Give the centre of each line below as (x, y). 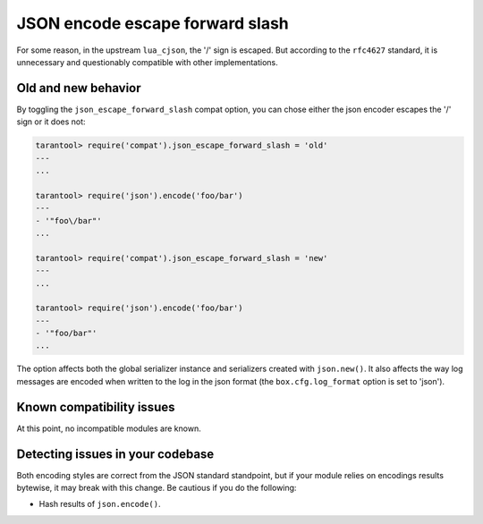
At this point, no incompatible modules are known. (109, 428)
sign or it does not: (51, 122)
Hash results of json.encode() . (100, 504)
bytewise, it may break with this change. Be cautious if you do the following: (157, 488)
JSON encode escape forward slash (153, 23)
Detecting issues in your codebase (115, 454)
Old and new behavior (79, 88)
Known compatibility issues (96, 407)
